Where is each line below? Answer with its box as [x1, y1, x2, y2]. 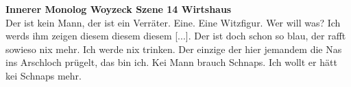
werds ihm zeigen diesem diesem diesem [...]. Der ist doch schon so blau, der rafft [5, 29, 346, 43]
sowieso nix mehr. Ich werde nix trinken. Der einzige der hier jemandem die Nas [5, 41, 342, 56]
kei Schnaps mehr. [5, 68, 82, 82]
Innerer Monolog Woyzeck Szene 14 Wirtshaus [5, 2, 232, 16]
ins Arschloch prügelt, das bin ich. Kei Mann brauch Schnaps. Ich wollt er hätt [5, 55, 337, 69]
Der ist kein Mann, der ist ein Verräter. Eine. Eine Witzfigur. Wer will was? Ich [5, 15, 341, 29]
